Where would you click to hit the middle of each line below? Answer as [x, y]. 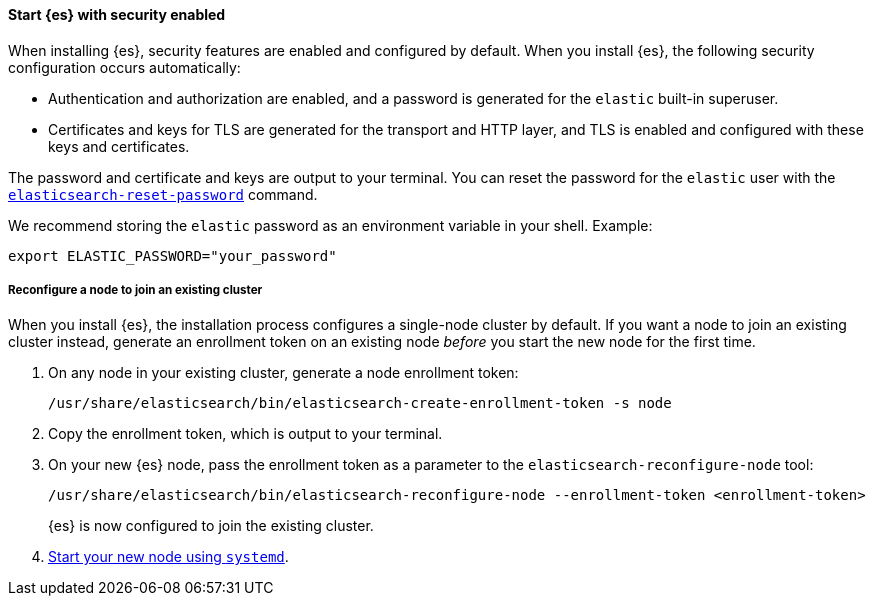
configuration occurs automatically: [124, 67]
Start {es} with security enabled [117, 14]
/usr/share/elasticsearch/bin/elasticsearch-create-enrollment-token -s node [360, 403]
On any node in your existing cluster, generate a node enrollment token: [283, 373]
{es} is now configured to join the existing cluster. [211, 526]
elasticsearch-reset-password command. [163, 194]
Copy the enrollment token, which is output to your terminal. [245, 434]
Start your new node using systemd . [168, 557]
